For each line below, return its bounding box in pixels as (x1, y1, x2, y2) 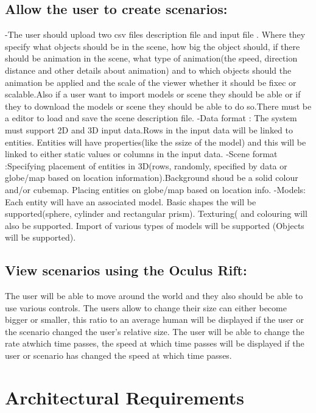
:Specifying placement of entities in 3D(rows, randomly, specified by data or (5, 159, 287, 172)
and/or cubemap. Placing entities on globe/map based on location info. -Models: (5, 183, 306, 196)
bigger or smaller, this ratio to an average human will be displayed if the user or (5, 313, 304, 326)
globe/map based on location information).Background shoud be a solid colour (5, 171, 298, 184)
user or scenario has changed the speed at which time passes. (5, 349, 232, 362)
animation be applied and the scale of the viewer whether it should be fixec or (5, 76, 297, 88)
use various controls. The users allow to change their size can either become (5, 301, 287, 314)
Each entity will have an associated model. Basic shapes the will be (5, 195, 256, 208)
